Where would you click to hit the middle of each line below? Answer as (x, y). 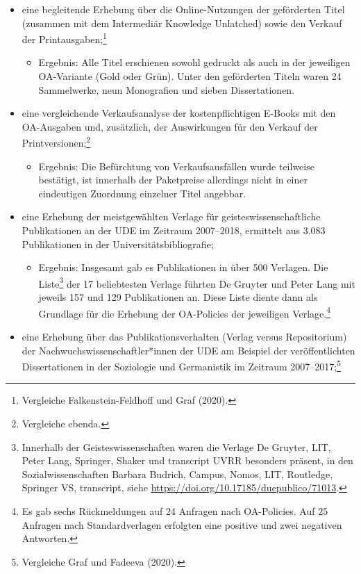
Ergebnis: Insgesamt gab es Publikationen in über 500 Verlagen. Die (183, 267)
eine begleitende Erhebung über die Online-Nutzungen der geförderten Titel (183, 9)
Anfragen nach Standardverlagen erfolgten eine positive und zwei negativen (182, 524)
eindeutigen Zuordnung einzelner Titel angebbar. (142, 193)
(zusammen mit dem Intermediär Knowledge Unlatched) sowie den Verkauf (182, 23)
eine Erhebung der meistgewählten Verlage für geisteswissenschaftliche (171, 216)
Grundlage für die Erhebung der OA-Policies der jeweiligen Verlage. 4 (185, 312)
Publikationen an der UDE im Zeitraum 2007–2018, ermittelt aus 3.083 (174, 230)
